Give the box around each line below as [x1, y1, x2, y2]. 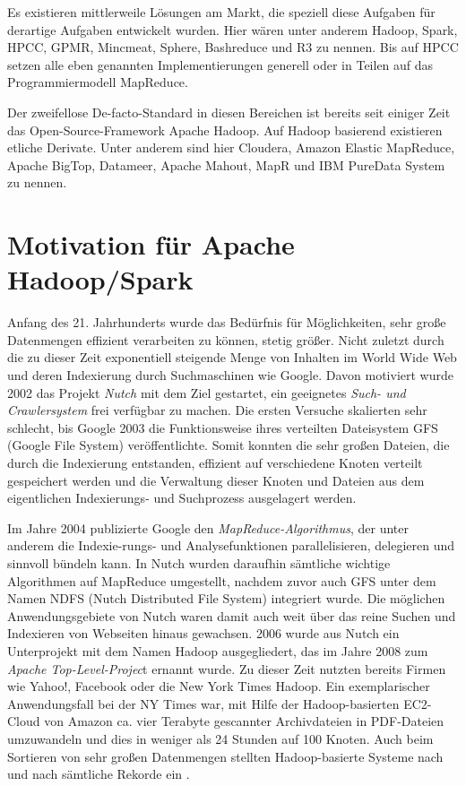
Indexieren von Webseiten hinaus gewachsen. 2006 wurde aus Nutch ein [7, 624, 400, 643]
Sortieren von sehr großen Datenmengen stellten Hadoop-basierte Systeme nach [7, 747, 444, 765]
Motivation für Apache [7, 226, 295, 263]
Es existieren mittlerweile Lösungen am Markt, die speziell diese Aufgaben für [7, 3, 436, 21]
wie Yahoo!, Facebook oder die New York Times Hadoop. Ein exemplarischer [7, 677, 430, 695]
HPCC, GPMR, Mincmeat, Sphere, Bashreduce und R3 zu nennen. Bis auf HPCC [7, 38, 459, 56]
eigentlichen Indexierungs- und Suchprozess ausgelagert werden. [7, 488, 357, 507]
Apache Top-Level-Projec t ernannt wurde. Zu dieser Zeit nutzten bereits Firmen [7, 659, 446, 678]
